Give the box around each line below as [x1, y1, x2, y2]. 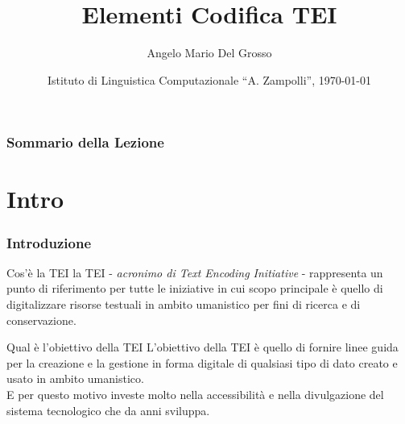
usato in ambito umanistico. [6, 370, 144, 387]
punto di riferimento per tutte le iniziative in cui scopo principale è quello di [6, 280, 383, 297]
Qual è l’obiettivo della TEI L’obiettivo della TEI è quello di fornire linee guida [6, 339, 399, 355]
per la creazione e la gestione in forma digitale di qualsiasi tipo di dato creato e [6, 354, 398, 371]
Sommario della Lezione [6, 132, 164, 152]
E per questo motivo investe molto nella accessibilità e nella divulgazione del [6, 385, 384, 402]
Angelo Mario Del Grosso [147, 44, 272, 61]
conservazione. [6, 311, 76, 328]
